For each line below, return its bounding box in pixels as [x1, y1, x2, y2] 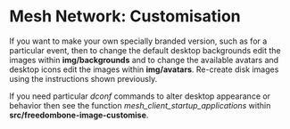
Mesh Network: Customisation [9, 6, 241, 27]
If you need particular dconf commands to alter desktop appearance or [9, 91, 270, 101]
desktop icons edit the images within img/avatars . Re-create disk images [9, 64, 279, 75]
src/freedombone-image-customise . [9, 109, 149, 120]
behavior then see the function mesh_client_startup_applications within [9, 100, 271, 110]
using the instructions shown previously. [9, 73, 158, 84]
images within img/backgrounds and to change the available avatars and [9, 54, 279, 65]
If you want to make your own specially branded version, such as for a [9, 36, 268, 46]
